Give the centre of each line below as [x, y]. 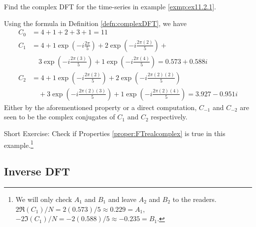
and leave [122, 199]
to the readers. [194, 199]
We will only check [44, 199]
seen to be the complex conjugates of [60, 117]
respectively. [169, 117]
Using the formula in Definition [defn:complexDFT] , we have [95, 23]
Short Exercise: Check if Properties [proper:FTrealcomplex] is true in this [115, 133]
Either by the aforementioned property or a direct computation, [100, 107]
